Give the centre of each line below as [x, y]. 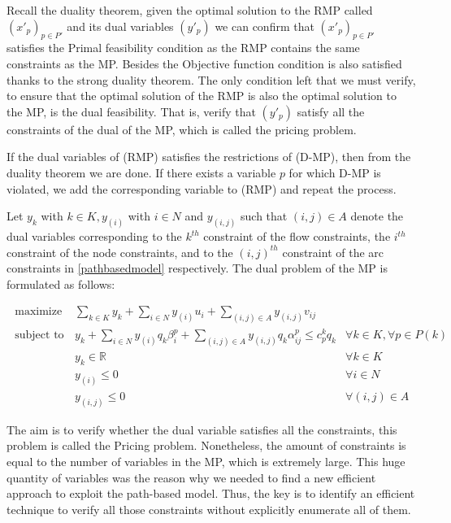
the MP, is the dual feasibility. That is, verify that [131, 111]
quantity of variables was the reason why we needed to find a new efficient [191, 477]
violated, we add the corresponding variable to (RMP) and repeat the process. [202, 188]
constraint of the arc [333, 252]
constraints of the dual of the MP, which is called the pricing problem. [182, 129]
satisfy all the [331, 111]
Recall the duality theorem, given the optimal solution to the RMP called [190, 10]
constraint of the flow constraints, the [297, 236]
